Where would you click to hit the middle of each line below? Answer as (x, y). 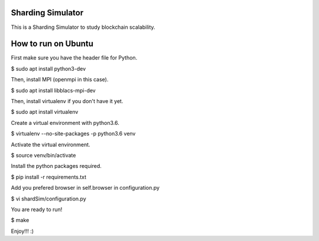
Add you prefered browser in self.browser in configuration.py (85, 188)
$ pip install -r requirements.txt (49, 177)
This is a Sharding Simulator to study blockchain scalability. (83, 27)
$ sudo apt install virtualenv (45, 112)
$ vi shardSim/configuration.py (49, 199)
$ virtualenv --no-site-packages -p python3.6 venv (73, 134)
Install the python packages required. (56, 166)
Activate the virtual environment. (51, 144)
